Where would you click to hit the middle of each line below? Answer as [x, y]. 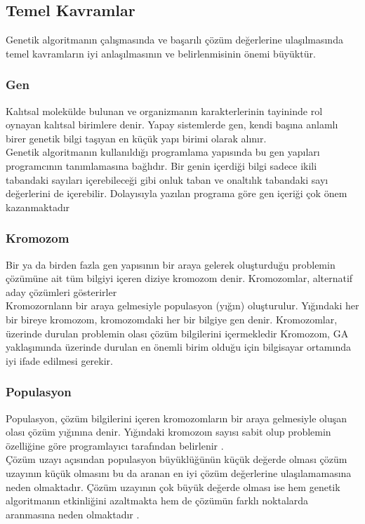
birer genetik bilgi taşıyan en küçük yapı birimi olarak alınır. [136, 138]
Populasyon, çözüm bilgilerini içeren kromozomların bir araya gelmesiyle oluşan [177, 418]
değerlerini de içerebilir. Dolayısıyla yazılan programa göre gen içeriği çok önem [177, 193]
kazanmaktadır [38, 207]
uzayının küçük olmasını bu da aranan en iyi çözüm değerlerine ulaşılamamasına [179, 472]
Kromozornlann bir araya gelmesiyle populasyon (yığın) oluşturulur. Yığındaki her [182, 305]
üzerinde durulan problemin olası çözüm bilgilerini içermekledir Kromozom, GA [177, 333]
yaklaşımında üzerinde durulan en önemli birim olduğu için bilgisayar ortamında [178, 347]
